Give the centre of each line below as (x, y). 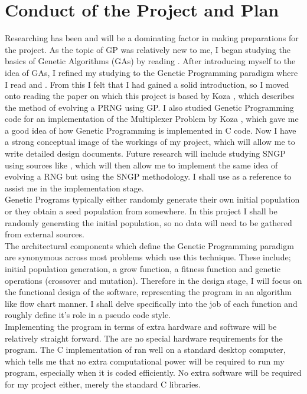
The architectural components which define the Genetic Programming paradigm (149, 245)
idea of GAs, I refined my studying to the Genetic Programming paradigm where (151, 72)
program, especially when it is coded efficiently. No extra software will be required (153, 373)
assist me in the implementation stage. (74, 188)
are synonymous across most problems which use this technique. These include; (148, 257)
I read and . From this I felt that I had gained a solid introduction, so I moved (147, 84)
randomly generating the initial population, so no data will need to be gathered (148, 222)
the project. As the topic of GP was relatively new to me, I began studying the (148, 49)
